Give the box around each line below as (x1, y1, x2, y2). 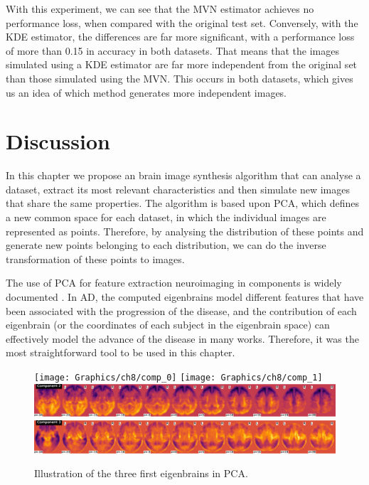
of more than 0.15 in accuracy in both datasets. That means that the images (6, 43, 339, 58)
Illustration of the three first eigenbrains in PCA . (34, 466, 248, 481)
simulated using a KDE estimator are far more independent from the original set (6, 57, 358, 72)
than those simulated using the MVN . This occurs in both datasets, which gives (6, 70, 353, 85)
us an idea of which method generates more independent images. (6, 85, 287, 100)
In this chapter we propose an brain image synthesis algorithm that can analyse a (6, 168, 361, 183)
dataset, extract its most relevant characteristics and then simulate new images (6, 181, 351, 196)
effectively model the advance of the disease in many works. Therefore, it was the (6, 331, 359, 346)
